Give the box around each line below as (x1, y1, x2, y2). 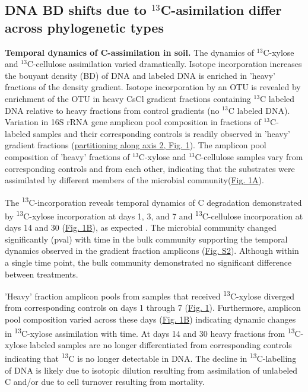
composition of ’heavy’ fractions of (5, 150, 130, 162)
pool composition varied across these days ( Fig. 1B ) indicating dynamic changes (5, 313, 296, 326)
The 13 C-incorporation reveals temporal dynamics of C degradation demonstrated (5, 194, 302, 208)
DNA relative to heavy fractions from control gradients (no (5, 104, 220, 116)
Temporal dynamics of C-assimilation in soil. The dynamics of (5, 46, 255, 58)
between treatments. (5, 267, 78, 280)
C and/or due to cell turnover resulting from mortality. (5, 375, 205, 388)
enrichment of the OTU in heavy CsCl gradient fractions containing (5, 92, 251, 104)
